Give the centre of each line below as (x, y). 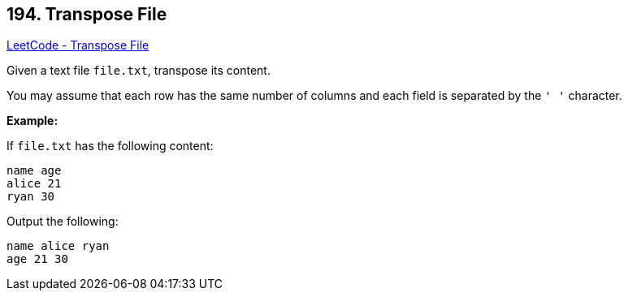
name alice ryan (58, 246)
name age (34, 171)
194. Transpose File (87, 14)
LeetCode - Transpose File (78, 45)
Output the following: (63, 222)
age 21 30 (37, 259)
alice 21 (34, 184)
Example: (32, 121)
